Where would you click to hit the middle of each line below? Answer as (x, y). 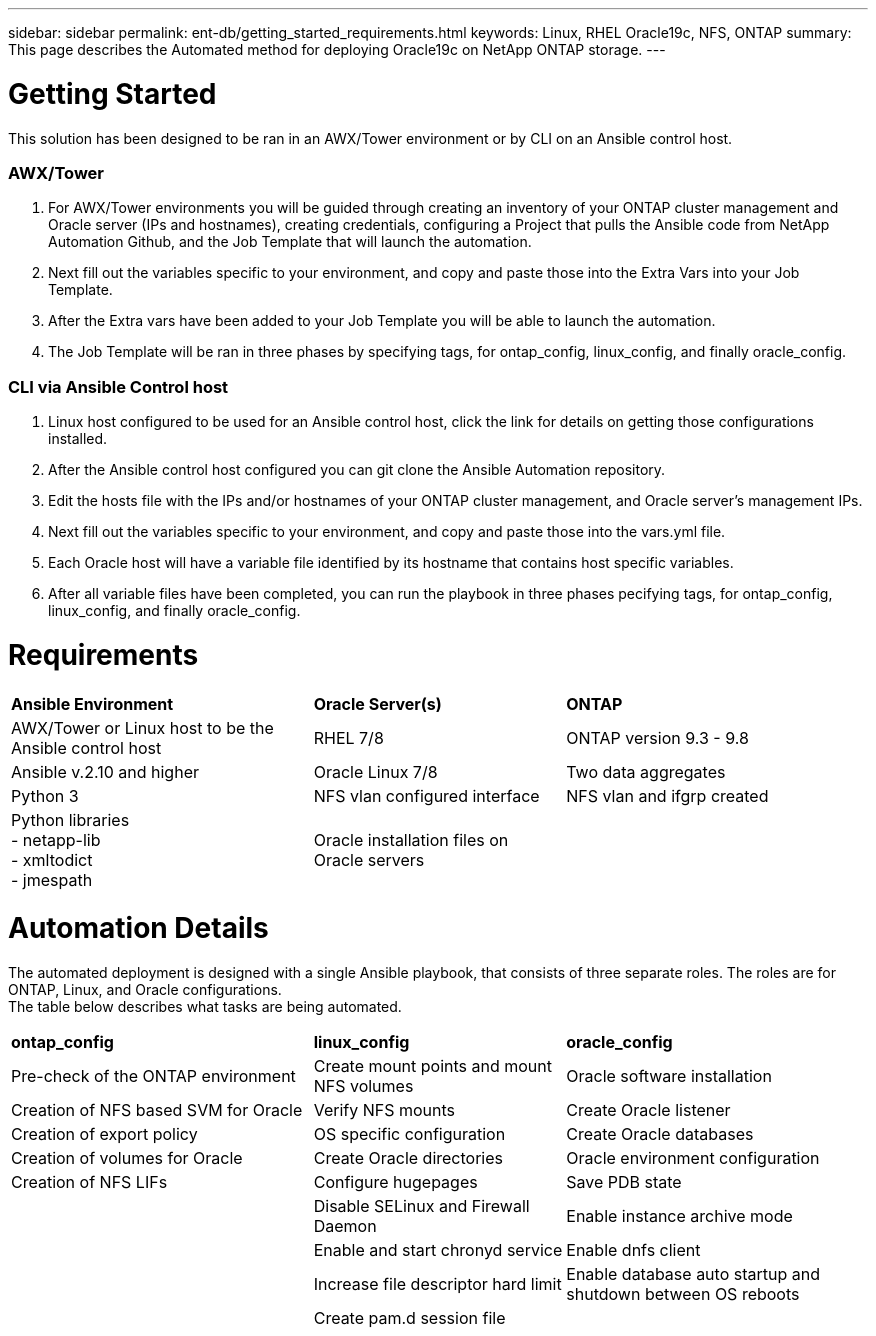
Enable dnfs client (633, 1250)
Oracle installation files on (411, 839)
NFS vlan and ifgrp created (667, 795)
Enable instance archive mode (679, 1216)
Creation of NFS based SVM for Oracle (157, 1110)
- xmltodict (52, 859)
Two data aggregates (646, 771)
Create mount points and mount (433, 1066)
